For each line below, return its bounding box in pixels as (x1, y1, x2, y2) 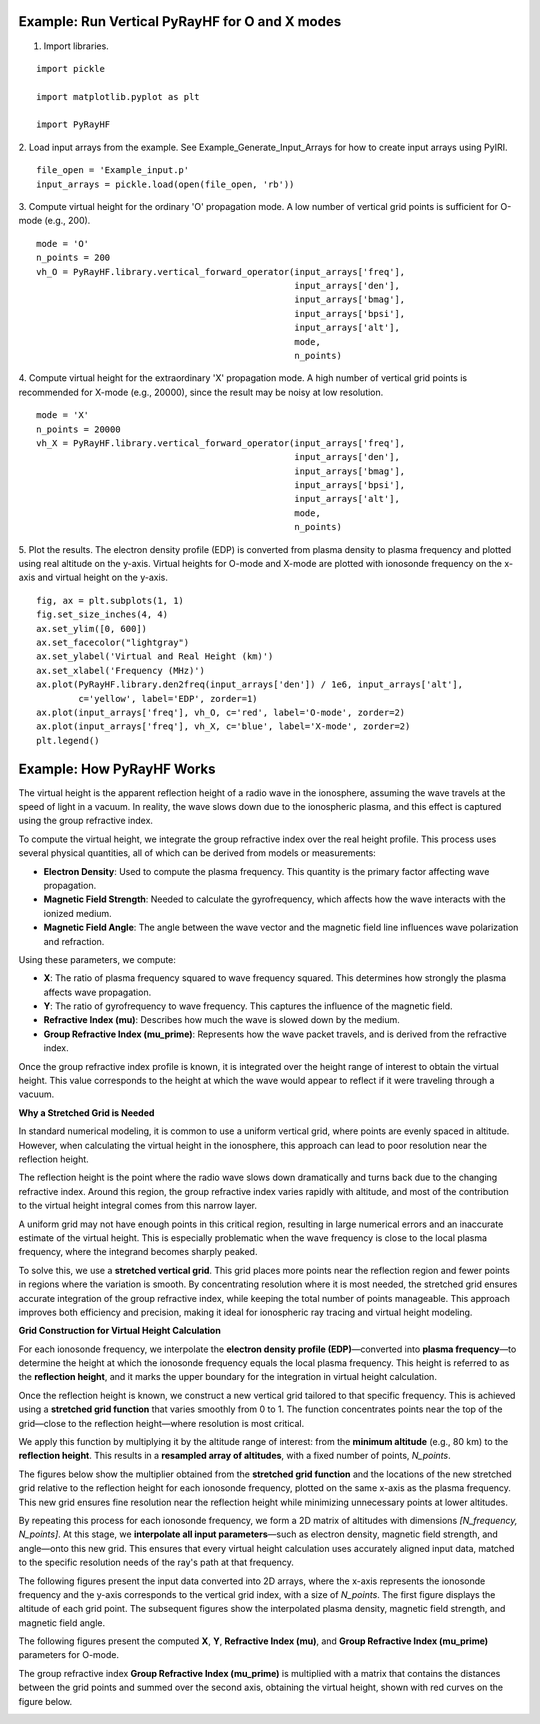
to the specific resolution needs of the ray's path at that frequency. (18, 1556, 294, 1569)
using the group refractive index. (18, 815, 154, 827)
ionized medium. (43, 907, 112, 919)
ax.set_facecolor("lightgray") (36, 636, 190, 648)
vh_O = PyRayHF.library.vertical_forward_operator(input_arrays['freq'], (36, 266, 406, 277)
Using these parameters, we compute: (18, 953, 177, 965)
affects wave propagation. (43, 986, 152, 998)
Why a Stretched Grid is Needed (18, 1106, 155, 1119)
